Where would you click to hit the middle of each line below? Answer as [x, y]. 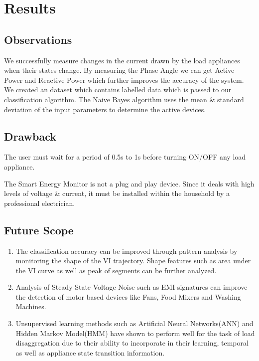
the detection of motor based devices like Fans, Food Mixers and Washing [128, 296]
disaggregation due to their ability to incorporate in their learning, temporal [132, 343]
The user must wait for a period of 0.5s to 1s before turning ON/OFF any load [125, 157]
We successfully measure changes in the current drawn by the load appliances [122, 60]
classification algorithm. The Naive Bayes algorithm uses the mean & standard [124, 99]
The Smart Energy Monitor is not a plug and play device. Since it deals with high [129, 183]
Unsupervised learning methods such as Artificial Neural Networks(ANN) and [134, 323]
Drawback [30, 136]
